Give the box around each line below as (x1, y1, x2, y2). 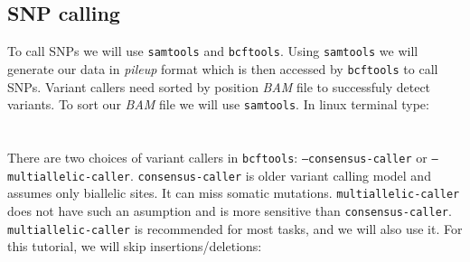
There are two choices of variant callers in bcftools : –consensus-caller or (7, 147, 428, 166)
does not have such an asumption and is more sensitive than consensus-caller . (7, 201, 452, 220)
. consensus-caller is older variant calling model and (130, 165, 431, 184)
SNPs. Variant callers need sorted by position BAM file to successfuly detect (7, 77, 431, 96)
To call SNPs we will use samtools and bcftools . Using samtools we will (7, 42, 418, 61)
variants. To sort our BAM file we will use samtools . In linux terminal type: (7, 95, 429, 114)
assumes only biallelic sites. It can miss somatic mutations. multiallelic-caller (7, 183, 460, 202)
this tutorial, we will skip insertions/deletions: (7, 237, 262, 256)
